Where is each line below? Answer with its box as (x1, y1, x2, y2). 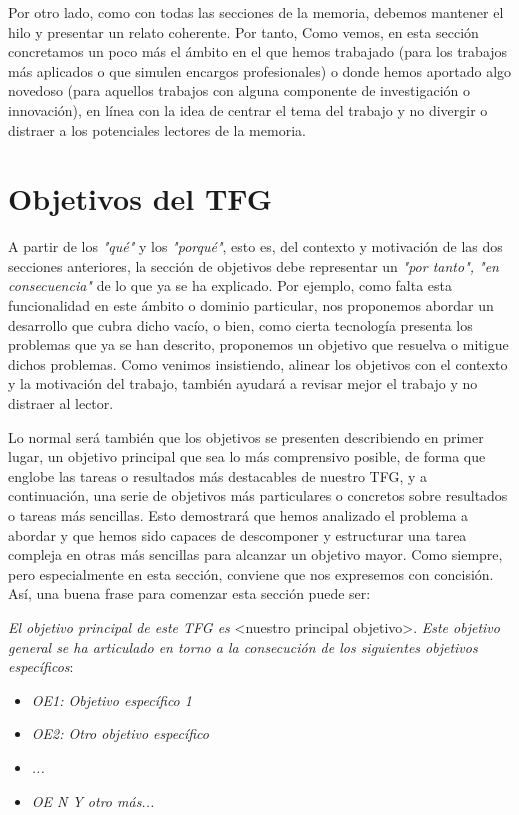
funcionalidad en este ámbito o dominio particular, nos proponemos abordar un (8, 295, 494, 316)
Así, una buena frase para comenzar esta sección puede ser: (8, 583, 371, 604)
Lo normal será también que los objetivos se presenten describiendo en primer (8, 426, 484, 447)
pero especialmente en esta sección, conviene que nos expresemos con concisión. (8, 563, 494, 584)
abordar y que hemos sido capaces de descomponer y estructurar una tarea (8, 524, 467, 545)
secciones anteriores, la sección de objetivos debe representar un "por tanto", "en (8, 255, 499, 276)
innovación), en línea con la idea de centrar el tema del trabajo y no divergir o (8, 99, 488, 120)
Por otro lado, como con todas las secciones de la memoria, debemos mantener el (8, 2, 504, 22)
